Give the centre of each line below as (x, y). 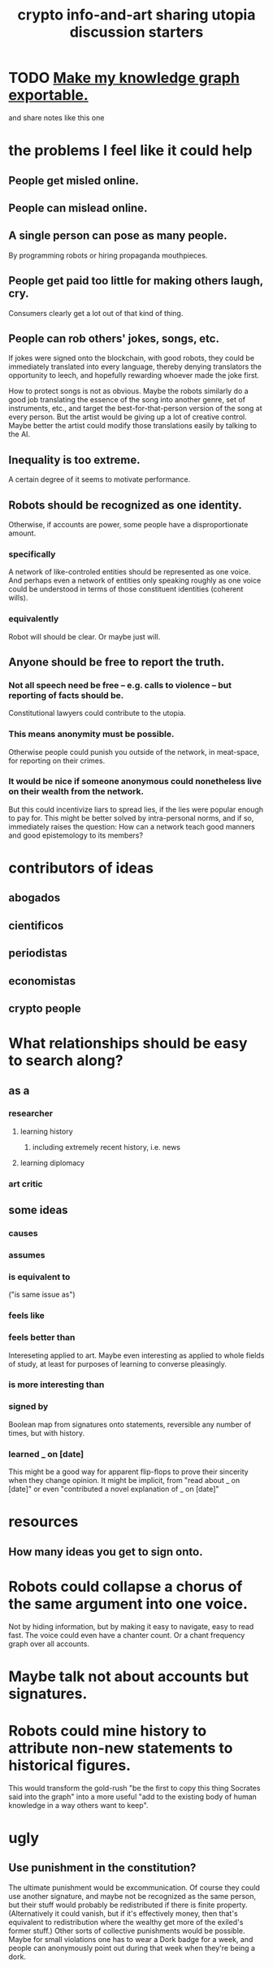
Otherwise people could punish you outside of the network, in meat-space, (134, 752)
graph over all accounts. (49, 1644)
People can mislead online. (78, 208)
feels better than (42, 1337)
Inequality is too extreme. (74, 459)
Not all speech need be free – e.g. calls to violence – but (120, 685)
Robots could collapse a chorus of (126, 1587)
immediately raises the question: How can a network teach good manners (132, 826)
